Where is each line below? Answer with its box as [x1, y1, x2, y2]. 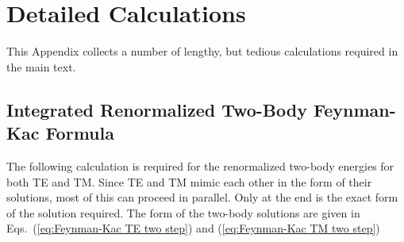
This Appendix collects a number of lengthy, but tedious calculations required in [6, 43, 398, 60]
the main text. [6, 58, 76, 75]
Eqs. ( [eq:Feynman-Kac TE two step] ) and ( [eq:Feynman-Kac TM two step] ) [6, 220, 380, 236]
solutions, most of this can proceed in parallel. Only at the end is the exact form [6, 189, 398, 206]
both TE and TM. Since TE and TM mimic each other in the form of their [6, 173, 372, 190]
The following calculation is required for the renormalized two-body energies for [6, 157, 394, 174]
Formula [45, 121, 114, 145]
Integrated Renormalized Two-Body [6, 97, 307, 121]
